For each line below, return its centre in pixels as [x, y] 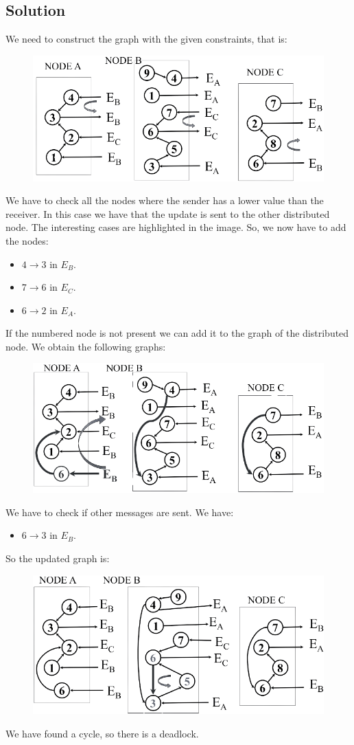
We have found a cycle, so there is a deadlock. [102, 733]
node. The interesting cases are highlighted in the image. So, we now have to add [176, 227]
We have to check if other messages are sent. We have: [120, 512]
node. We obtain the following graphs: [86, 346]
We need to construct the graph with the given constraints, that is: [146, 39]
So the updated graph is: [58, 558]
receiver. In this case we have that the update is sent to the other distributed [168, 213]
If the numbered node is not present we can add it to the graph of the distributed [177, 333]
